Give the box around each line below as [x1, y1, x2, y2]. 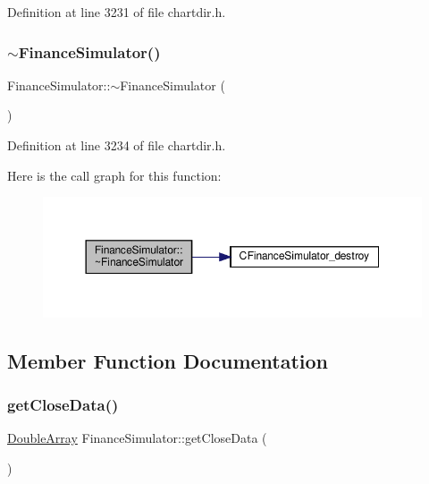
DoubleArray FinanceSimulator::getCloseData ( [7, 429, 267, 447]
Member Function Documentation [7, 346, 329, 374]
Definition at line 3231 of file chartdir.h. [7, 3, 226, 21]
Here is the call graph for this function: [7, 166, 222, 184]
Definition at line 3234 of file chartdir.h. [7, 136, 226, 154]
